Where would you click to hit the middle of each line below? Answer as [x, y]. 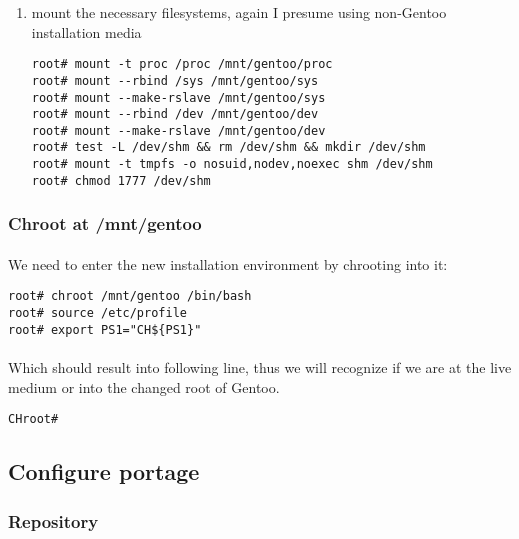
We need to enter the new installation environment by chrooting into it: [228, 263]
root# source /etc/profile [97, 313]
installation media [86, 31]
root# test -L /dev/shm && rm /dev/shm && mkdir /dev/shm [228, 147]
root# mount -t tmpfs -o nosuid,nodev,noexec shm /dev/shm [232, 164]
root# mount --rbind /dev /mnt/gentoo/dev [175, 114]
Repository [53, 520]
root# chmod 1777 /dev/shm [121, 180]
